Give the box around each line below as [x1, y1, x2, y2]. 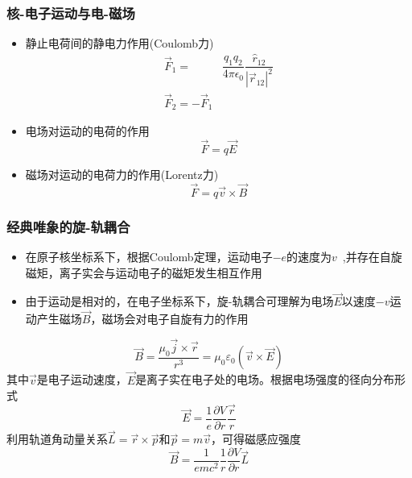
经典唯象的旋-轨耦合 [6, 216, 130, 236]
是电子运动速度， [36, 371, 127, 388]
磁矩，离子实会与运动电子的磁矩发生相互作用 [25, 264, 262, 281]
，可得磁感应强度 [211, 430, 302, 447]
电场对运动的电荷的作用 [25, 123, 150, 139]
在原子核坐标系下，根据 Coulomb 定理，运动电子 [25, 248, 273, 265]
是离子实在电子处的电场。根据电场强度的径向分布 [135, 371, 395, 388]
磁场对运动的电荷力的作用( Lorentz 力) [25, 165, 219, 182]
